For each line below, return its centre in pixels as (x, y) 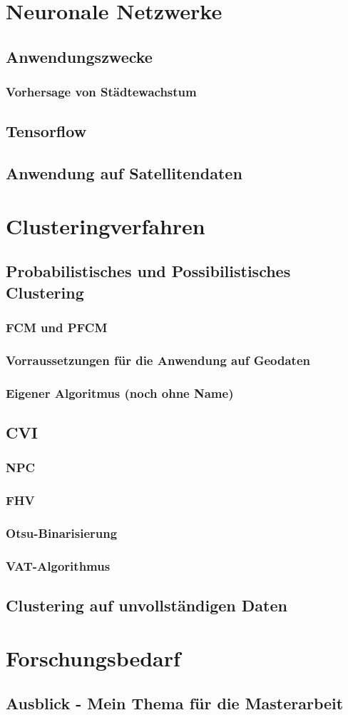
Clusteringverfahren (106, 225)
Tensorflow (46, 131)
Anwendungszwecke (79, 56)
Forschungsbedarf (93, 657)
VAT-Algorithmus (58, 565)
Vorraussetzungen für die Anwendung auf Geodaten (158, 360)
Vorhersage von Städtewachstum (101, 92)
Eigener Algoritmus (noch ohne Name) (120, 392)
